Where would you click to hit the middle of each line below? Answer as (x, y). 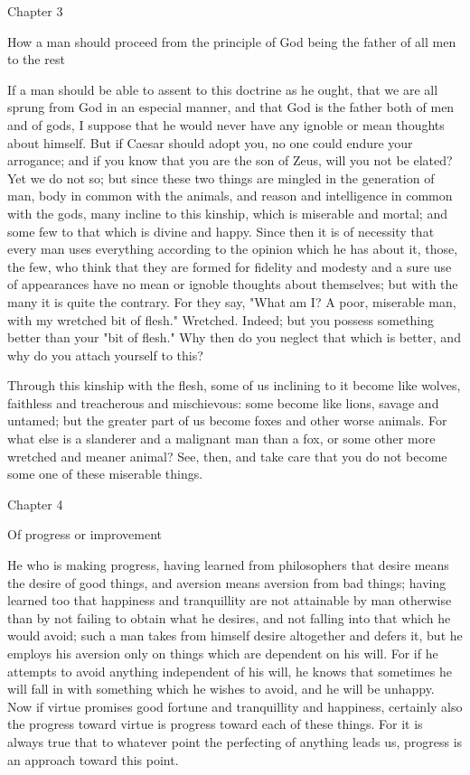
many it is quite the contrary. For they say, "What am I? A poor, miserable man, (232, 301)
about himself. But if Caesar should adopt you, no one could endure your (210, 142)
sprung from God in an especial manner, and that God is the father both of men (231, 107)
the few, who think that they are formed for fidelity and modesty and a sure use (230, 266)
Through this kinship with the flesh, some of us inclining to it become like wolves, (234, 385)
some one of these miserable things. (105, 474)
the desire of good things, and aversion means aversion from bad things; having (227, 582)
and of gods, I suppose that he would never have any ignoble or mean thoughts (226, 124)
